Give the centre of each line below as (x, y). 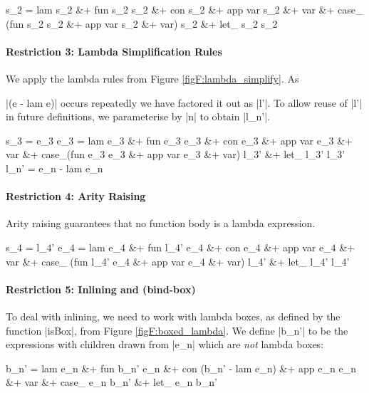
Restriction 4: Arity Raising (76, 196)
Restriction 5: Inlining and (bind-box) (101, 289)
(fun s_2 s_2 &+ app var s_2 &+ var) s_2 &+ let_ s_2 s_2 (142, 23)
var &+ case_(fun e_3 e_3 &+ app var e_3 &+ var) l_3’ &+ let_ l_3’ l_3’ (176, 154)
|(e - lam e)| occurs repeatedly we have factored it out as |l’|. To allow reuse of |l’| (184, 102)
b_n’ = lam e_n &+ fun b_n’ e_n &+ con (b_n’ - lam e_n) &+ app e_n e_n (181, 368)
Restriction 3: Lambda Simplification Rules (114, 51)
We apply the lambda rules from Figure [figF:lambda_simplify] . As (152, 78)
